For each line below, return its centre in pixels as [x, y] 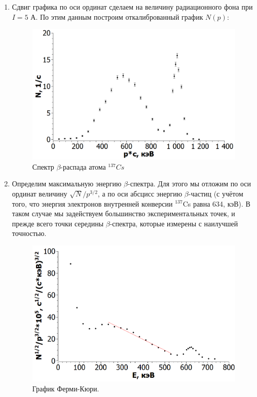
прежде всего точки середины [58, 223]
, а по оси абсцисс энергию [140, 193]
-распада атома [83, 166]
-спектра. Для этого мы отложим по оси [189, 184]
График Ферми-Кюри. [66, 388]
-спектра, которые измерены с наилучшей [174, 223]
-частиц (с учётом [216, 193]
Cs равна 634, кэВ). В [216, 203]
